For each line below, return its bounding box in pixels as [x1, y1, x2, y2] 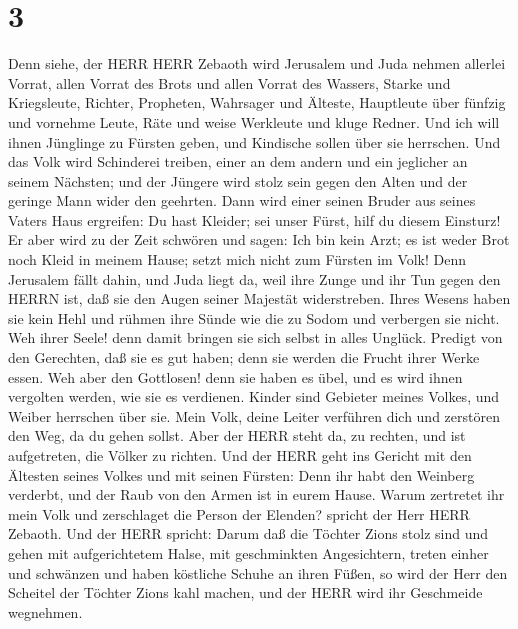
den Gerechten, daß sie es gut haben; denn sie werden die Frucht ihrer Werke [8, 347, 480, 368]
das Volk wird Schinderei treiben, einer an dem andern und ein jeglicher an [8, 151, 468, 172]
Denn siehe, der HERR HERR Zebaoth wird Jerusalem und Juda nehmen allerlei [8, 53, 506, 74]
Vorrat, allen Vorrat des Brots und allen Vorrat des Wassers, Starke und [8, 72, 451, 93]
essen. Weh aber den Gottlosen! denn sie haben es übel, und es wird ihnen [8, 366, 463, 387]
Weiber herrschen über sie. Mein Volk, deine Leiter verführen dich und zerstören [8, 405, 500, 426]
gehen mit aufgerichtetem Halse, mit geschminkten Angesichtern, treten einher [8, 542, 489, 563]
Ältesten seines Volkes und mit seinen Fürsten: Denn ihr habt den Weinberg [8, 464, 475, 485]
